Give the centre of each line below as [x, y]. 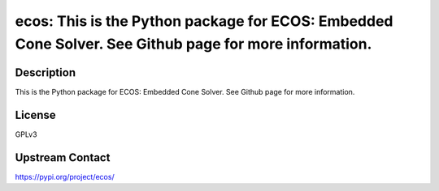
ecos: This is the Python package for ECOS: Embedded [204, 21]
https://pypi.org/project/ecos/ [65, 176]
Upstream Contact [63, 157]
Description [46, 72]
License [35, 115]
